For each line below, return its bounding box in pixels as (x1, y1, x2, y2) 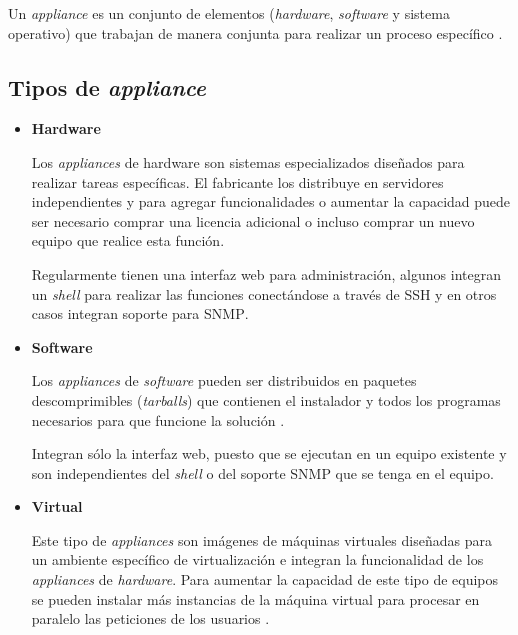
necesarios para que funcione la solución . (31, 409, 285, 430)
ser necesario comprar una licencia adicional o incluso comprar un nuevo (31, 210, 475, 231)
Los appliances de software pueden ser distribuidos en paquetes (31, 370, 417, 391)
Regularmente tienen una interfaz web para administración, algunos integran (31, 263, 501, 284)
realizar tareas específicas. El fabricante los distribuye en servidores (31, 171, 444, 192)
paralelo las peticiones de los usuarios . (31, 608, 270, 629)
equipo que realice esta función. (31, 230, 225, 251)
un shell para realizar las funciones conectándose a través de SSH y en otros (31, 283, 497, 304)
